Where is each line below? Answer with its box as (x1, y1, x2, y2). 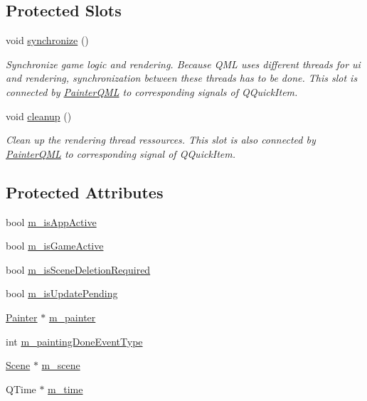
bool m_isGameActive (6, 238, 104, 253)
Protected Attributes (6, 181, 164, 203)
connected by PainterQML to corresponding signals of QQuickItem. (6, 84, 298, 99)
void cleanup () (6, 108, 72, 123)
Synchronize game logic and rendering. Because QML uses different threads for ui (6, 56, 361, 71)
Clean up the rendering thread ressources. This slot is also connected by (6, 132, 316, 147)
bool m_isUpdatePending (6, 286, 118, 301)
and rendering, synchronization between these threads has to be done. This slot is (6, 70, 358, 85)
